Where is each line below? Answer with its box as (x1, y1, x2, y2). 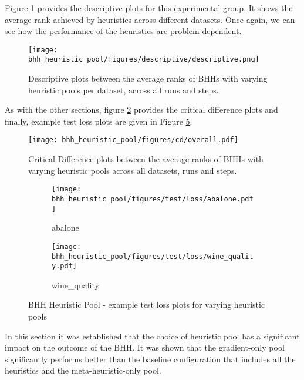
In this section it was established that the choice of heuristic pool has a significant (5, 329, 300, 342)
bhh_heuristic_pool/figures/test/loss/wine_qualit (52, 252, 254, 261)
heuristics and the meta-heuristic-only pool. (5, 364, 161, 376)
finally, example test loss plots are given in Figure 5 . (5, 115, 192, 127)
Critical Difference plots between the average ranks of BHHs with (28, 153, 264, 165)
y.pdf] (52, 262, 77, 271)
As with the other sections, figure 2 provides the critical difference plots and (5, 103, 278, 116)
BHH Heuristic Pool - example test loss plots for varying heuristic (28, 298, 265, 311)
